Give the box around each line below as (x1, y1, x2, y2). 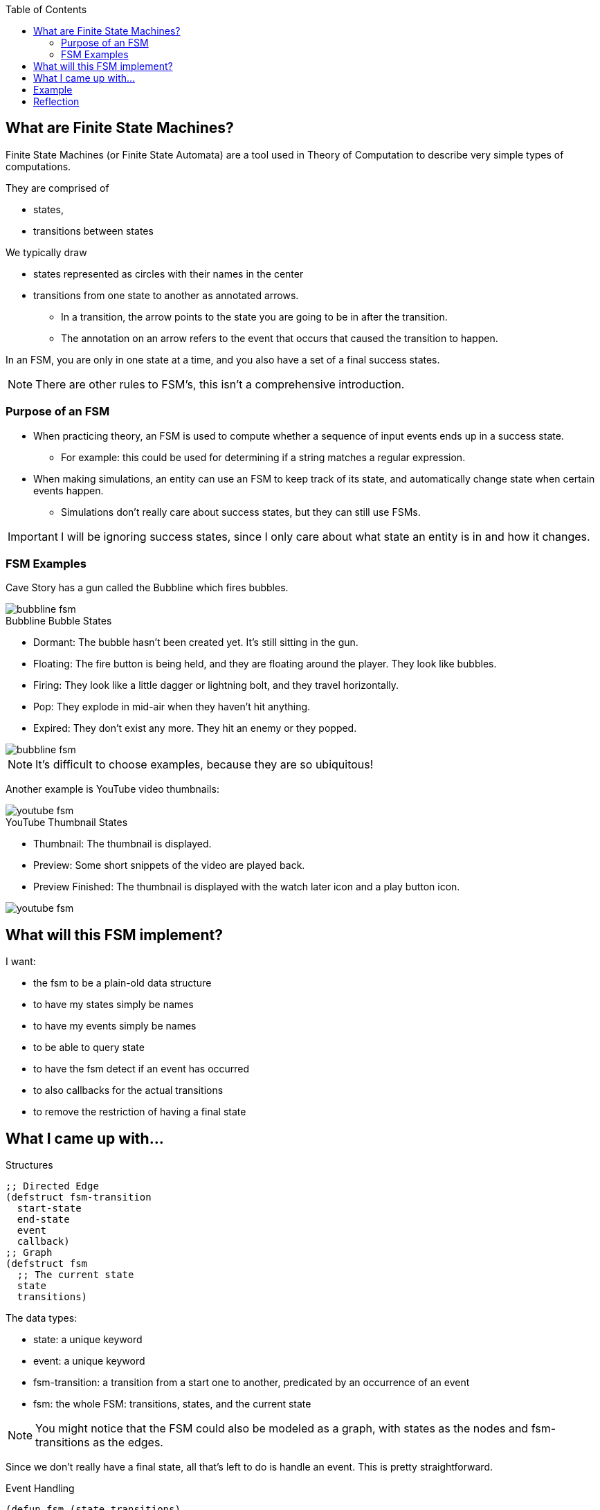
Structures (6, 1159, 53, 1171)
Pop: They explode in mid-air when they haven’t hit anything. (33, 701, 311, 713)
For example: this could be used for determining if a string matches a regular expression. (61, 451, 466, 463)
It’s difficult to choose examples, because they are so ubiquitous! (35, 757, 374, 772)
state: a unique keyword (33, 1333, 143, 1346)
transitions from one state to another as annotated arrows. (33, 289, 299, 301)
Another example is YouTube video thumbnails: (6, 783, 219, 796)
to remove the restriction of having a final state (33, 1106, 246, 1118)
